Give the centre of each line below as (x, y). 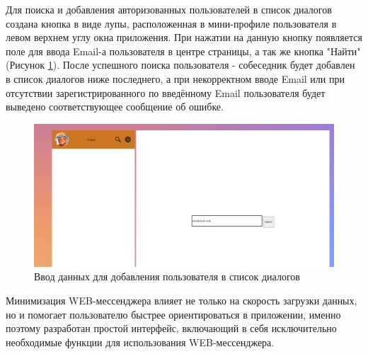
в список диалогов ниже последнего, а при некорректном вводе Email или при (175, 78)
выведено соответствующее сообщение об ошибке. (115, 107)
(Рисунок (25, 65)
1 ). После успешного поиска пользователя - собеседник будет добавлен (201, 65)
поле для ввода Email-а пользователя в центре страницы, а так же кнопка (165, 51)
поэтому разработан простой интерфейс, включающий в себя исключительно (171, 328)
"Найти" (344, 51)
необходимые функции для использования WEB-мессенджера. (140, 342)
